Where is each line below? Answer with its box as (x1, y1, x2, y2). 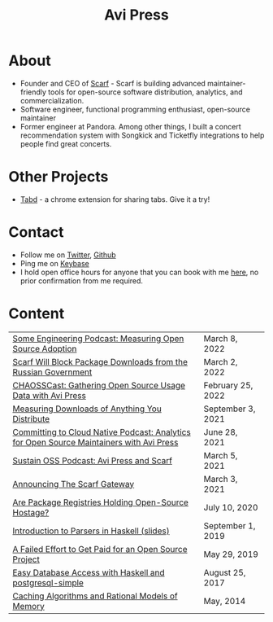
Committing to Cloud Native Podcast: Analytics (12, 426, 191, 437)
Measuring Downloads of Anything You (12, 403, 162, 414)
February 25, (203, 379, 253, 391)
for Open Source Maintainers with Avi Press (12, 436, 179, 448)
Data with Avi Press (12, 389, 87, 401)
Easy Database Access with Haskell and (12, 567, 165, 578)
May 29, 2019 (203, 548, 258, 559)
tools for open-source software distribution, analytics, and (48, 87, 243, 97)
